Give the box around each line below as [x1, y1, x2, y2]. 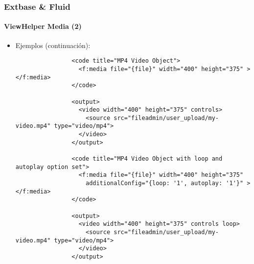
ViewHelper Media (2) [4, 21, 82, 31]
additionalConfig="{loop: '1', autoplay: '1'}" [85, 180, 244, 187]
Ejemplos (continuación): [15, 40, 91, 50]
